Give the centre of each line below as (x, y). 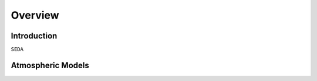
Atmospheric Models (50, 66)
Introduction (34, 36)
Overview (35, 15)
